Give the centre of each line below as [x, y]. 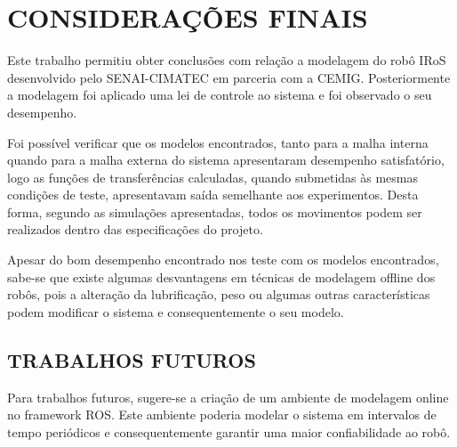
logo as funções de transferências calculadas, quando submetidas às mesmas [213, 177]
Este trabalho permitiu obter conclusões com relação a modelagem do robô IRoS [227, 60]
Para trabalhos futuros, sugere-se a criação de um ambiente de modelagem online [228, 397]
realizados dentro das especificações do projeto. [135, 229]
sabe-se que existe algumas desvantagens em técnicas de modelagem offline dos [221, 276]
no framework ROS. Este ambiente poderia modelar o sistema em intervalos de [222, 414]
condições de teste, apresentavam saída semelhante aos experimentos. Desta [213, 195]
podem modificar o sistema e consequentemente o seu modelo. [176, 311]
